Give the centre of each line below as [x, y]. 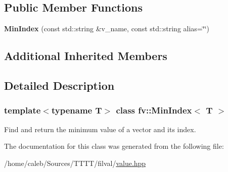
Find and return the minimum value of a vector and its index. [100, 129]
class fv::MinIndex [154, 110]
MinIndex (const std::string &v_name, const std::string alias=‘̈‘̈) [107, 28]
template [22, 110]
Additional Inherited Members [86, 56]
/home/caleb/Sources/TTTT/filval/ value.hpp [75, 163]
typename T [77, 110]
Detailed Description [59, 85]
